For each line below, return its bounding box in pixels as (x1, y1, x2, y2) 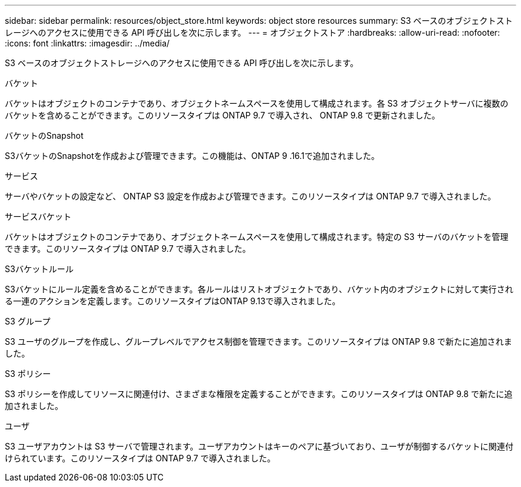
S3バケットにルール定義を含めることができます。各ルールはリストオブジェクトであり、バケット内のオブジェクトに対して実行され (5, 284, 514, 294)
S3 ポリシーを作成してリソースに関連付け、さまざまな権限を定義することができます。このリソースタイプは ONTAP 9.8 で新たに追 (5, 389, 513, 399)
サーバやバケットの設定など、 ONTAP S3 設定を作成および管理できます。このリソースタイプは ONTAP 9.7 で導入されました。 (5, 191, 496, 201)
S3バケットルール (5, 264, 74, 274)
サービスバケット (5, 211, 71, 221)
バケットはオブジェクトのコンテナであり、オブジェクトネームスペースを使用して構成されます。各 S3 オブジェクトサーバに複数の (5, 98, 509, 108)
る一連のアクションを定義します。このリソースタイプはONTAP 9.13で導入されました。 (5, 296, 341, 306)
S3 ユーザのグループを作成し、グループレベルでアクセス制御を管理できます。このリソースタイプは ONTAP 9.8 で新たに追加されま (5, 336, 513, 346)
